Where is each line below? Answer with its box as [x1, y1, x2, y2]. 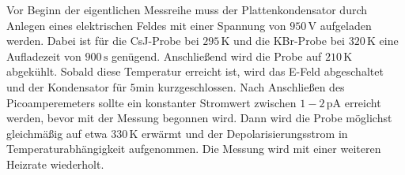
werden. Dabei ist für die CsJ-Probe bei [6, 32, 199, 49]
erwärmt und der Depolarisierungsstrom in [142, 125, 348, 141]
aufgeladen [320, 17, 372, 33]
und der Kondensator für [6, 78, 127, 95]
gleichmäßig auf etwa [6, 125, 108, 141]
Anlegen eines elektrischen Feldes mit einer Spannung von [6, 17, 286, 33]
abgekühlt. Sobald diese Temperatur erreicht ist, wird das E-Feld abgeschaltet [6, 63, 384, 80]
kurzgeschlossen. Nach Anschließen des [157, 78, 345, 95]
